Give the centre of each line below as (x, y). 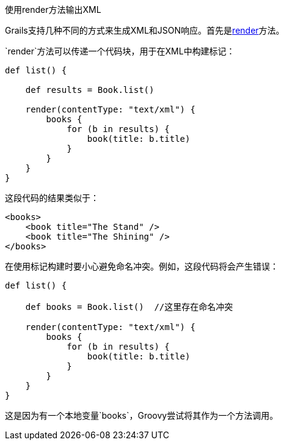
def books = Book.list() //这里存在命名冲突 (129, 307)
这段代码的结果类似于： (52, 198)
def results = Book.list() (90, 90)
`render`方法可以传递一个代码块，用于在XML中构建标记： (120, 51)
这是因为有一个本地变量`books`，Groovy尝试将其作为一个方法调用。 (142, 415)
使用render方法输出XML (53, 9)
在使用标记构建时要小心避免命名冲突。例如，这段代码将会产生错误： (142, 266)
